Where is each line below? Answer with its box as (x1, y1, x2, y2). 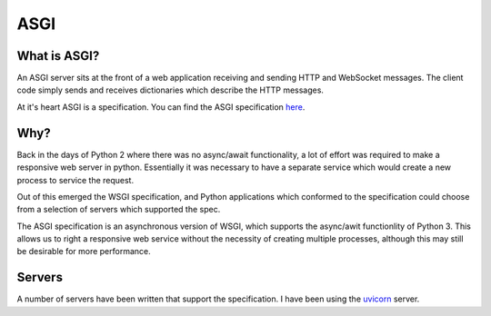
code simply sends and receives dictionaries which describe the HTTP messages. (16, 84, 325, 95)
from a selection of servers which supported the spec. (16, 204, 221, 215)
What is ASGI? (16, 48, 100, 64)
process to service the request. (16, 174, 135, 185)
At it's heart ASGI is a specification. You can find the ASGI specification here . (16, 101, 306, 113)
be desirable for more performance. (16, 246, 152, 257)
